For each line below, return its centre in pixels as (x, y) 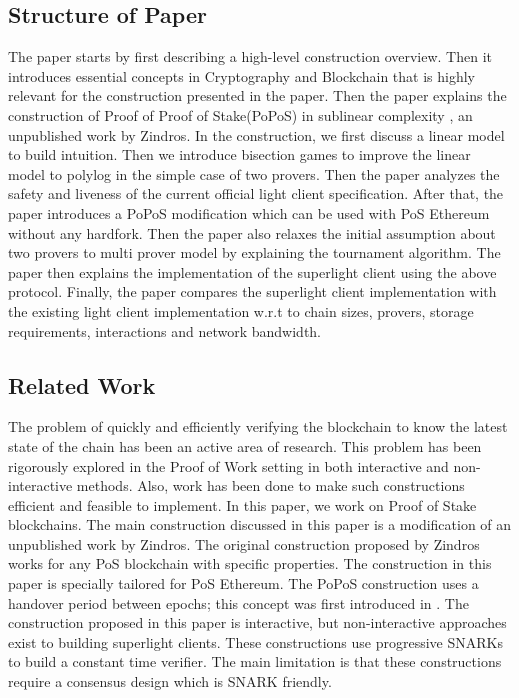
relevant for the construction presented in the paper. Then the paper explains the (257, 95)
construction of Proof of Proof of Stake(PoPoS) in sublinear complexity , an (240, 114)
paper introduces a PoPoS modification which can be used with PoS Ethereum (249, 212)
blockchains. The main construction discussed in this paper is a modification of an (260, 524)
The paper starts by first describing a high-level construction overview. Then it (250, 56)
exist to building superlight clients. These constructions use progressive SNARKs (255, 641)
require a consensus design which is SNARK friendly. (170, 681)
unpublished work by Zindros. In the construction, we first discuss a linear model (256, 134)
